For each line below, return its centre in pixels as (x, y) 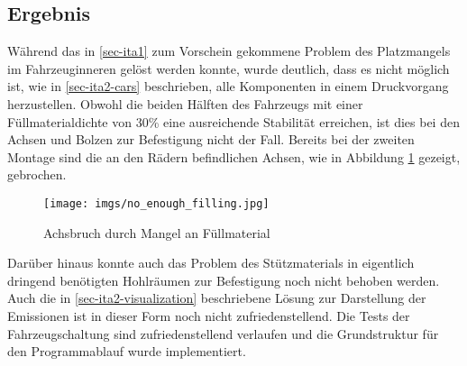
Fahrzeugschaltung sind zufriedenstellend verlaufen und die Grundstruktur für (223, 333)
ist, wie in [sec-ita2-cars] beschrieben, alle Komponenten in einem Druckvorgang (228, 86)
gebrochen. (37, 174)
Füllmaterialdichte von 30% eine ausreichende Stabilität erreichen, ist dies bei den (233, 121)
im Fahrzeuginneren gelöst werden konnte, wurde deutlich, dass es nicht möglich (229, 68)
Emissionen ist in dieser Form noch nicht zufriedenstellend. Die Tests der (209, 315)
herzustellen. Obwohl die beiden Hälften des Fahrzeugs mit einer (185, 103)
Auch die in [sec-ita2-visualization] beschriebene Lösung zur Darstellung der (217, 298)
